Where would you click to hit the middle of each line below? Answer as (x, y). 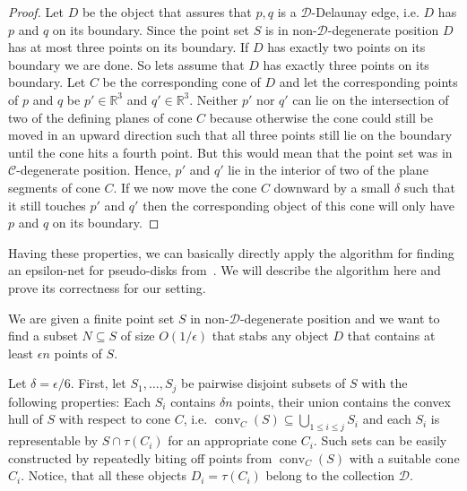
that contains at (391, 336)
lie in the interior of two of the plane (328, 170)
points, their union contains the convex (344, 401)
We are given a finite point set (91, 318)
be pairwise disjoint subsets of (264, 383)
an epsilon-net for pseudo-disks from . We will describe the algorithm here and (225, 270)
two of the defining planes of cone (100, 117)
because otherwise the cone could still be (321, 117)
